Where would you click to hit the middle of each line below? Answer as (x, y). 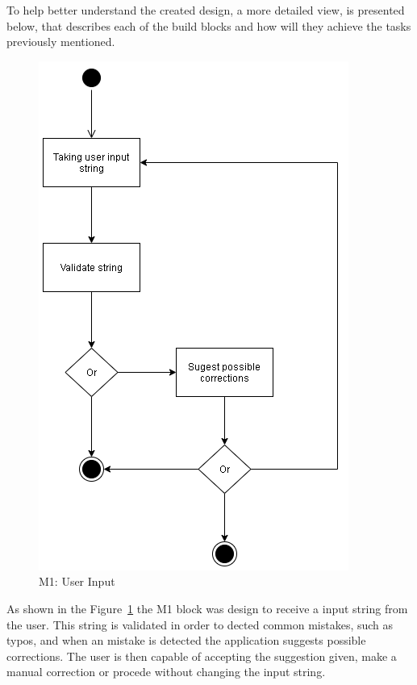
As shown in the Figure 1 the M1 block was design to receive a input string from (207, 608)
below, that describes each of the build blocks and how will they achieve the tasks (209, 25)
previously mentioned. (61, 42)
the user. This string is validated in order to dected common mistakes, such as (200, 624)
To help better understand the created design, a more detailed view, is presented (206, 10)
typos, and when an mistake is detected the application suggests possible (186, 640)
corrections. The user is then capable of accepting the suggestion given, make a (202, 656)
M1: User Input (77, 581)
